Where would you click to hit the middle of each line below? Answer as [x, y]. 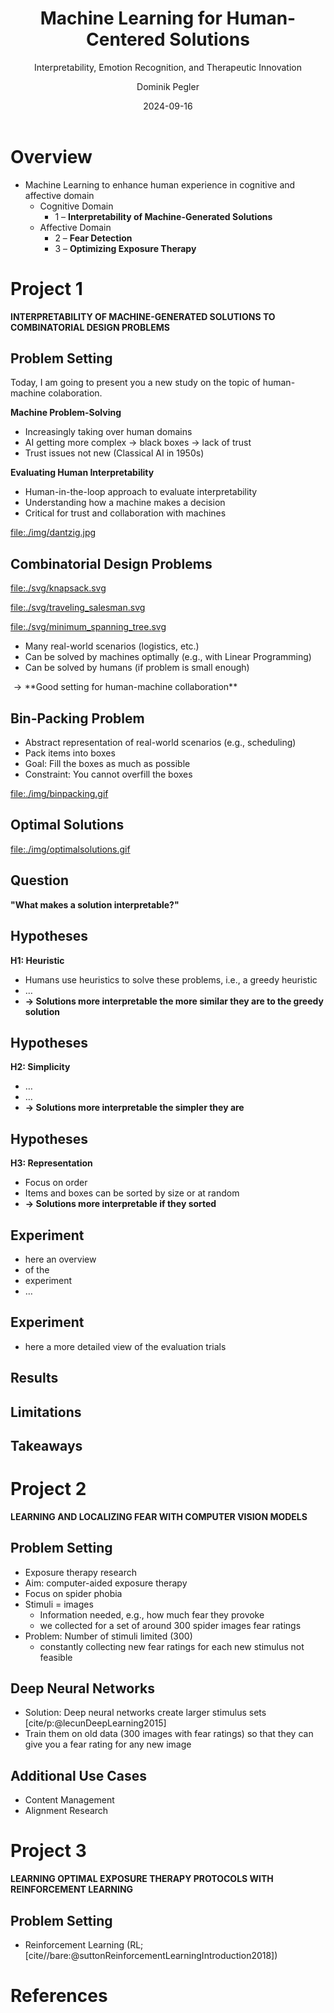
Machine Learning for [131, 18]
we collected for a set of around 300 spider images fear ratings [170, 1625]
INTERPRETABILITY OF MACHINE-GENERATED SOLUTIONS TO [143, 316]
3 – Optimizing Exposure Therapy [125, 248]
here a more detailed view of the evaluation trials [125, 1346]
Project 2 [48, 1489]
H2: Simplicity [40, 1067]
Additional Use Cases [78, 1775]
